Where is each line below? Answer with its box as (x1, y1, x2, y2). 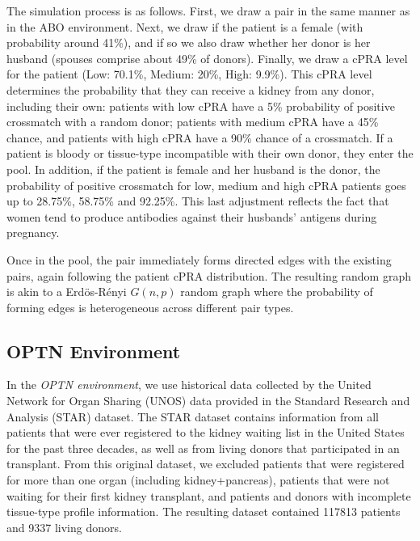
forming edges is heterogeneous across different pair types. (6, 298, 294, 315)
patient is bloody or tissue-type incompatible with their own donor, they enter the (6, 145, 414, 162)
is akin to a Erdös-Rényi (6, 283, 127, 300)
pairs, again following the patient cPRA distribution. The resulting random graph (6, 267, 412, 284)
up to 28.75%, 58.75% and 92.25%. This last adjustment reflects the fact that (6, 192, 389, 209)
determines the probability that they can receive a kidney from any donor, (6, 81, 375, 98)
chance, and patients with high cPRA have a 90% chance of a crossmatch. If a (6, 129, 393, 146)
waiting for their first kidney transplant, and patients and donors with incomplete (6, 487, 411, 504)
